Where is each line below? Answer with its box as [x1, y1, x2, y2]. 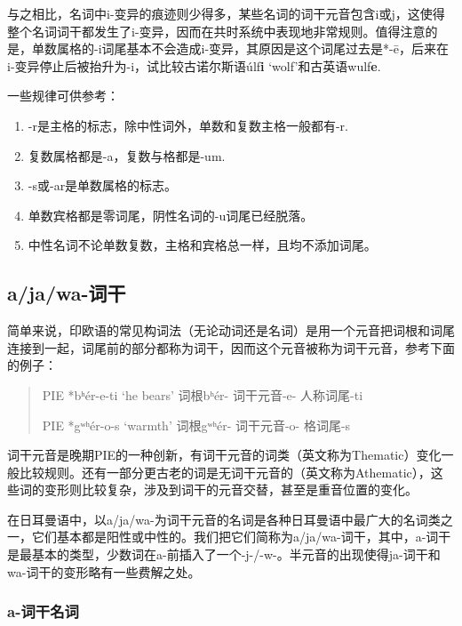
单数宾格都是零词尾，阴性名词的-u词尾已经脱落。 [28, 205, 314, 224]
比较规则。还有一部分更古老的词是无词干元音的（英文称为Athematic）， [19, 462, 431, 481]
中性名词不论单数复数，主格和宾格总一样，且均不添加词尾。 [28, 236, 377, 254]
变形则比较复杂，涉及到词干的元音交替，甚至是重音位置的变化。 [44, 480, 418, 499]
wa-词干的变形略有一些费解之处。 [7, 562, 201, 581]
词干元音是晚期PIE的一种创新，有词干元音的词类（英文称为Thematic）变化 [7, 445, 442, 464]
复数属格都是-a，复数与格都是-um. [28, 146, 226, 165]
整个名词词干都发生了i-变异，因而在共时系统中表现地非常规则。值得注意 [7, 21, 426, 40]
